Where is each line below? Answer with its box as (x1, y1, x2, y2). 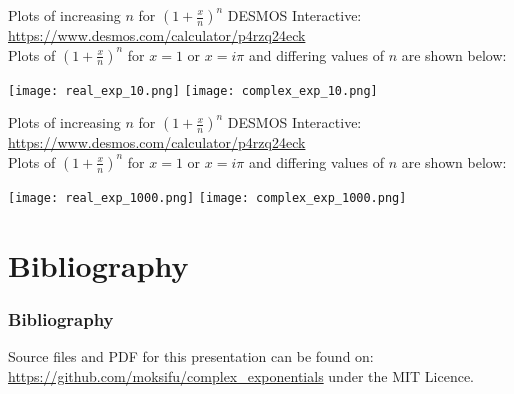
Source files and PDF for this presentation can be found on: (8, 346, 374, 367)
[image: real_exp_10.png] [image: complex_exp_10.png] (8, 83, 378, 98)
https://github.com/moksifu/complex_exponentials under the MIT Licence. (8, 365, 475, 386)
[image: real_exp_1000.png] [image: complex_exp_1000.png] (8, 190, 407, 205)
